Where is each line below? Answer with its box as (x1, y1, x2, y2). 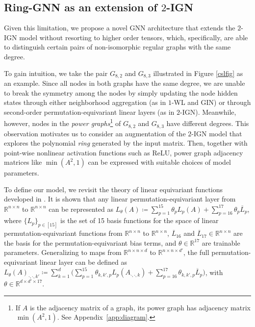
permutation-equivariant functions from (4, 228, 123, 238)
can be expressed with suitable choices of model (88, 157, 231, 167)
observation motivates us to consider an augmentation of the (4, 128, 186, 138)
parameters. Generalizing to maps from (4, 247, 122, 257)
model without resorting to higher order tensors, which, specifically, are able (19, 32, 248, 42)
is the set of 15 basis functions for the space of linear (60, 215, 219, 226)
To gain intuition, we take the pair (4, 68, 108, 78)
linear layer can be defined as (39, 257, 127, 267)
